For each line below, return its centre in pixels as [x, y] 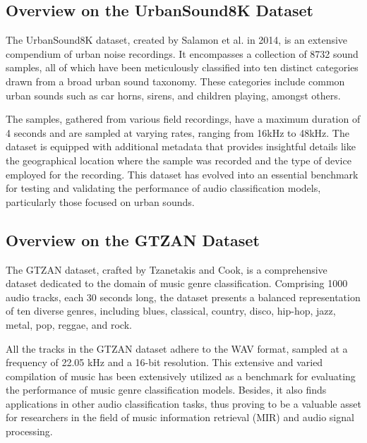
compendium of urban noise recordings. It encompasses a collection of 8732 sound [182, 53]
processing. [29, 431]
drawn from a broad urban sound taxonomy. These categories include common [175, 81]
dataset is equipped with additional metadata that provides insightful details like [181, 146]
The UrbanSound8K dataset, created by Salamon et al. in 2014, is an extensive [177, 40]
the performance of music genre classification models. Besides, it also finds [166, 390]
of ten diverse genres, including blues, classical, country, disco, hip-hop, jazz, [171, 311]
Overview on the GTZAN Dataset [133, 239]
